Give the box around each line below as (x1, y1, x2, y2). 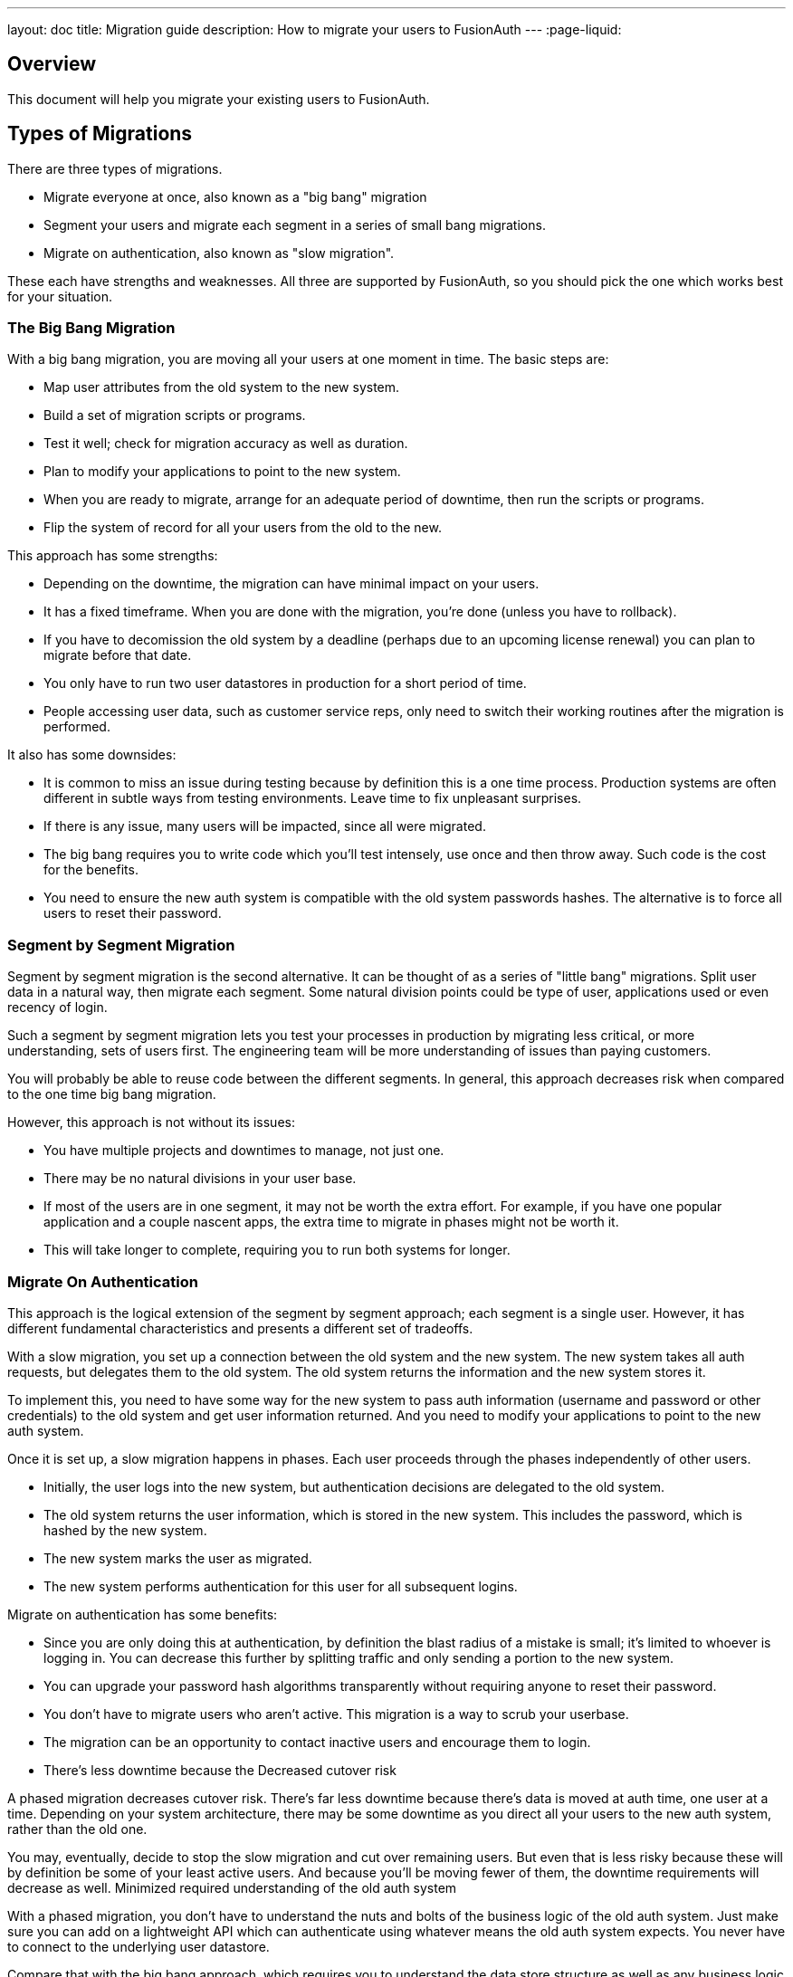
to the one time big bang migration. (7, 1086, 216, 1103)
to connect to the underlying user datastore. (7, 1938, 270, 1954)
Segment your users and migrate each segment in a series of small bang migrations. (43, 216, 546, 233)
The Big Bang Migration (7, 319, 176, 338)
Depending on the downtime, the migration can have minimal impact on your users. (43, 576, 540, 592)
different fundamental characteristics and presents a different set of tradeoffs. (7, 1320, 473, 1336)
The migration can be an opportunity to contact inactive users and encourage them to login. (43, 1733, 591, 1750)
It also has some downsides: (7, 747, 177, 763)
